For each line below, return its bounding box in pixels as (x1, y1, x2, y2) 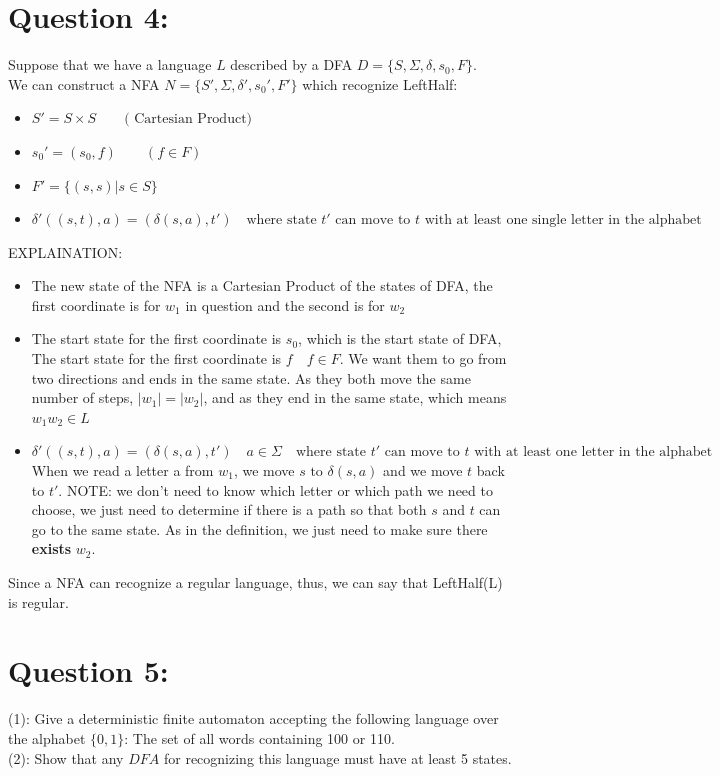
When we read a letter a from (31, 460, 214, 481)
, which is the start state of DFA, (298, 328, 502, 349)
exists (31, 538, 72, 559)
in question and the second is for (185, 294, 385, 315)
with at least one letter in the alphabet (474, 445, 713, 460)
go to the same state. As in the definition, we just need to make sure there (31, 518, 488, 539)
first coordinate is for (31, 294, 161, 315)
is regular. (8, 591, 69, 612)
